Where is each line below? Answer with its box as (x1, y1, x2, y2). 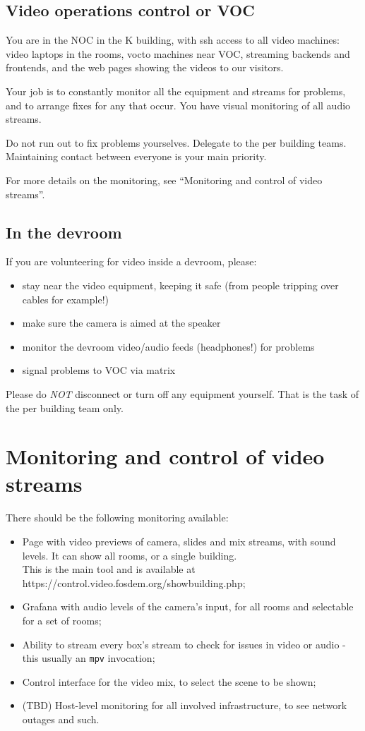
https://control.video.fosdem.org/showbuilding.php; (22, 575, 246, 590)
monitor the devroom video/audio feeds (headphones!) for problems (22, 339, 315, 354)
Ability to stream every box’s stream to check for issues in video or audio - (22, 636, 346, 651)
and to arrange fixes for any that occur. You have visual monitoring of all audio (6, 97, 351, 112)
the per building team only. (6, 400, 124, 415)
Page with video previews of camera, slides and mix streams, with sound (22, 534, 336, 548)
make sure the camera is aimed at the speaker (22, 315, 221, 330)
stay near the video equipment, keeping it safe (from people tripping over (22, 277, 339, 292)
